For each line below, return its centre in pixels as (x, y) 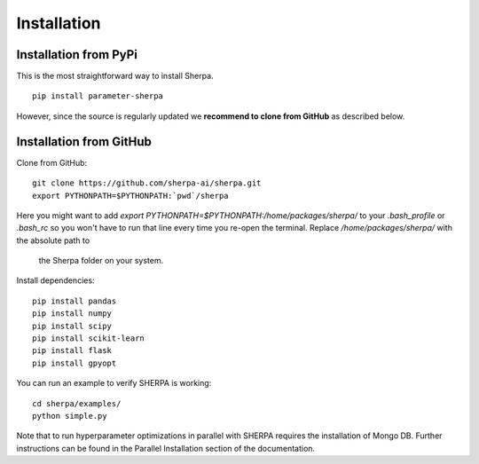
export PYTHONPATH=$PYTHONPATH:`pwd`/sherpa (131, 196)
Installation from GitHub (84, 142)
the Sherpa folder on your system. (101, 261)
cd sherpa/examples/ (77, 403)
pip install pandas (75, 301)
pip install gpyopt (75, 363)
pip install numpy (72, 314)
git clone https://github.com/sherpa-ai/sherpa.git (147, 183)
